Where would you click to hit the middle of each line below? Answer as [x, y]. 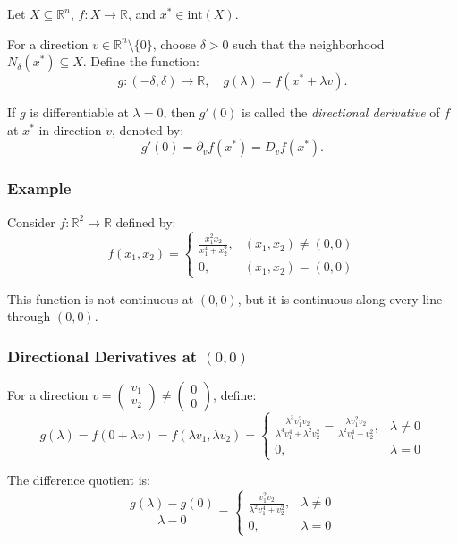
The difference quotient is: [79, 480]
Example [39, 188]
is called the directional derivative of [341, 112]
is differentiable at [79, 112]
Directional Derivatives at [102, 356]
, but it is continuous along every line [340, 298]
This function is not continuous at [101, 298]
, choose [174, 43]
